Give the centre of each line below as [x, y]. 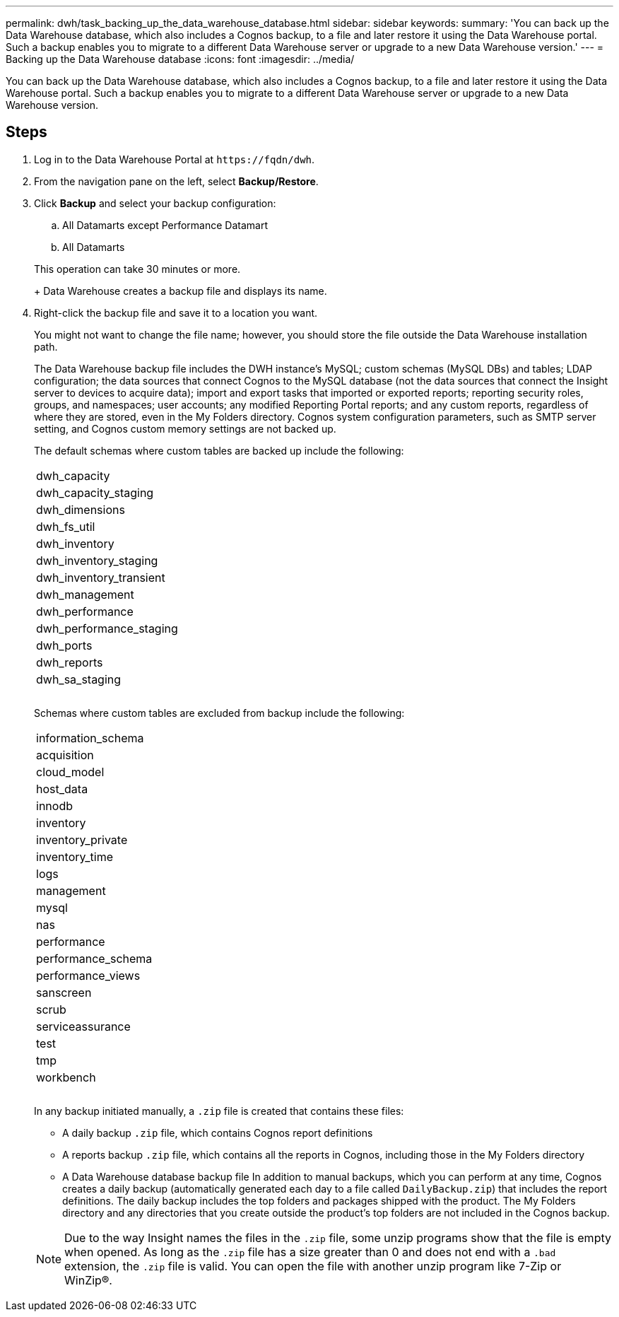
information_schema [90, 738]
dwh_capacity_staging [95, 492]
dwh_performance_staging [107, 628]
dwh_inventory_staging [97, 560]
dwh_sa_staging [79, 679]
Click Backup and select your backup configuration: [155, 203]
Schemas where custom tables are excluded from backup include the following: [219, 713]
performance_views [88, 975]
